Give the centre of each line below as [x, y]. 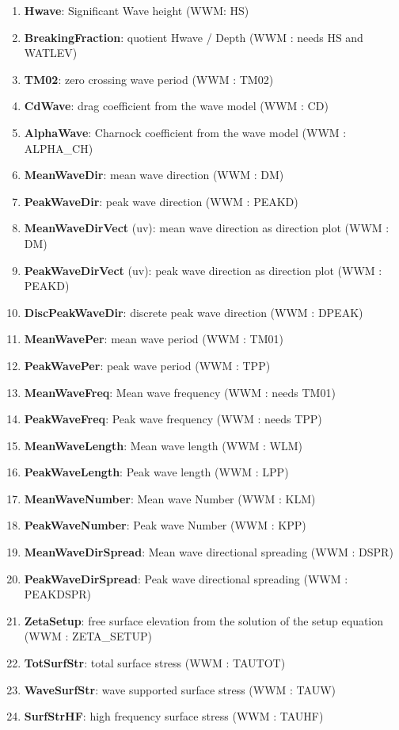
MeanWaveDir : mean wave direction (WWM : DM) [154, 175]
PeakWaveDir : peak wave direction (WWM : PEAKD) [161, 201]
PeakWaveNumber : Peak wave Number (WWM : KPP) [165, 525]
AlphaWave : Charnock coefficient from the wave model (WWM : [185, 132]
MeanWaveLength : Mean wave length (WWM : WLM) [163, 445]
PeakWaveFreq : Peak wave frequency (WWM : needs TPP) [173, 419]
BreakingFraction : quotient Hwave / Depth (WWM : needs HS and [194, 37]
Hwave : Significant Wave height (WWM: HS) [137, 10]
